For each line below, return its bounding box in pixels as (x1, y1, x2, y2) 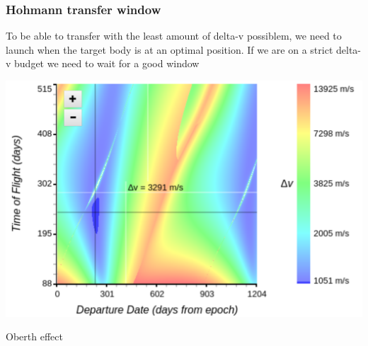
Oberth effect (6, 329, 63, 344)
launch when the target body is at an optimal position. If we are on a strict (6, 42, 333, 57)
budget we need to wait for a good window (14, 56, 200, 71)
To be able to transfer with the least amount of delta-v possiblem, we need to (6, 28, 342, 43)
